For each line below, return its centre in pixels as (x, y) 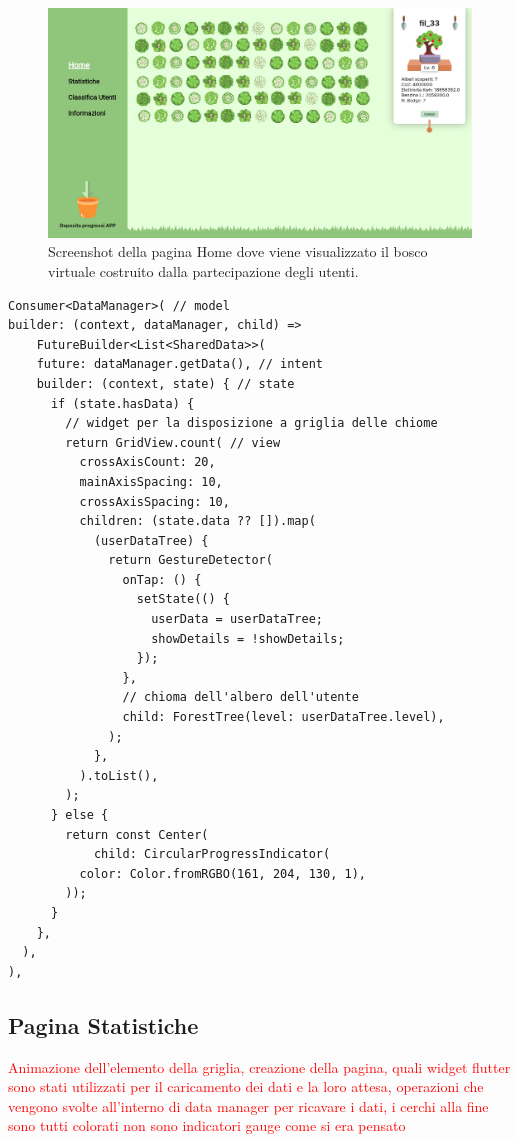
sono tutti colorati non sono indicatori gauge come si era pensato (207, 1125)
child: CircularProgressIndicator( (212, 854)
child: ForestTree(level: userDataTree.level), (283, 717)
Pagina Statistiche (103, 1024)
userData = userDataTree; (237, 619)
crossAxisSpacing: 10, (154, 501)
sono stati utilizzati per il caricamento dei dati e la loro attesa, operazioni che (246, 1086)
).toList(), (119, 775)
